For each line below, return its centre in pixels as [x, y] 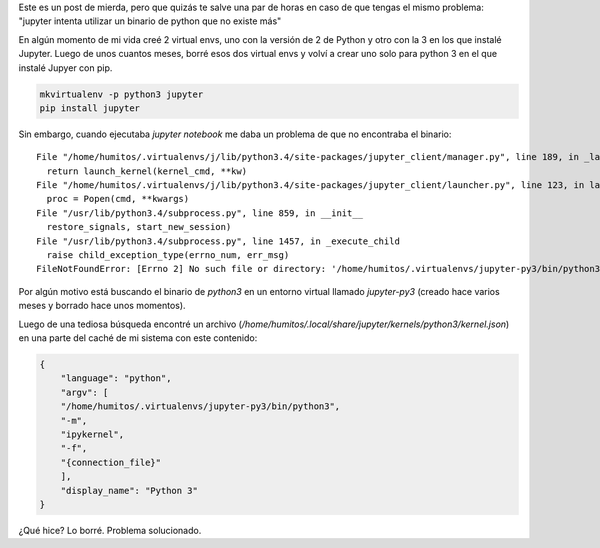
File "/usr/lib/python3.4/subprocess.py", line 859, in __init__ [200, 213]
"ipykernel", [92, 434]
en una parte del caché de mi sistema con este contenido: [138, 338]
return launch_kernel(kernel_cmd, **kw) [147, 171]
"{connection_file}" [111, 462]
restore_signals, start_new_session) [139, 227]
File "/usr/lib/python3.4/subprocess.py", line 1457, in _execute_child [218, 241]
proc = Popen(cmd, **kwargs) [118, 199]
